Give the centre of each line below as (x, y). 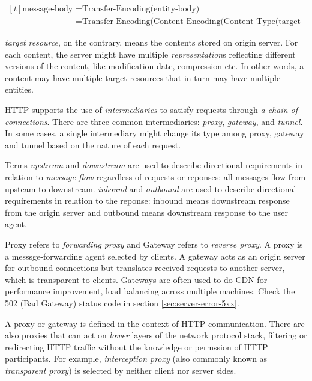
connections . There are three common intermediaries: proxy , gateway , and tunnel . (154, 121)
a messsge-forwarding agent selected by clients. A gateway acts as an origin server (155, 256)
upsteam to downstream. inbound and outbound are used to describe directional (151, 188)
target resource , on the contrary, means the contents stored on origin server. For (151, 42)
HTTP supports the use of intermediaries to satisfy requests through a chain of (151, 110)
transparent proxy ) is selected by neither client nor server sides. (121, 370)
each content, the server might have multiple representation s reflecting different (150, 54)
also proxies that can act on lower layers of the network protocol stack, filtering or (156, 335)
